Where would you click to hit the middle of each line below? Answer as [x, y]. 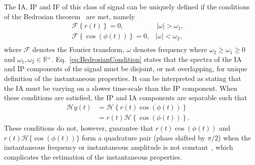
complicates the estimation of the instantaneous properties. [93, 156]
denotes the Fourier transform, [78, 49]
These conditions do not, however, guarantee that [79, 127]
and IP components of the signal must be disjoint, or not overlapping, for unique [126, 69]
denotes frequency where [170, 49]
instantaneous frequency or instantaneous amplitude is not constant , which [119, 147]
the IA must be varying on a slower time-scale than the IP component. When [121, 88]
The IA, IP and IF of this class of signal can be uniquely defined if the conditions [127, 6]
